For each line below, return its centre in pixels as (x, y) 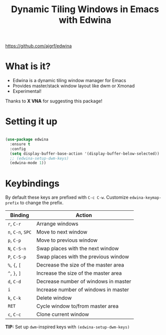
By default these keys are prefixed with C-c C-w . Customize (67, 197)
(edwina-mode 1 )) (28, 163)
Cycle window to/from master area (77, 306)
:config (18, 149)
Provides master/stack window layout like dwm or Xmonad (74, 86)
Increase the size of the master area (79, 273)
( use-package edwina (27, 140)
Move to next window (62, 232)
